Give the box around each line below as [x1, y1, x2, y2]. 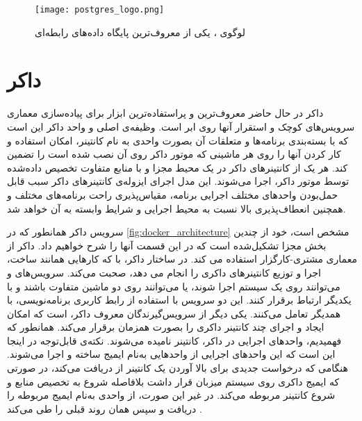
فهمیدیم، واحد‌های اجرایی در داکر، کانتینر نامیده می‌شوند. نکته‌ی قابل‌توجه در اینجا [7, 333, 342, 347]
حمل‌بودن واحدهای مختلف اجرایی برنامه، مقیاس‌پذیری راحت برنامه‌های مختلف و [7, 187, 338, 201]
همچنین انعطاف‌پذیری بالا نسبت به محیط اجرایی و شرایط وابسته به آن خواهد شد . [7, 201, 346, 215]
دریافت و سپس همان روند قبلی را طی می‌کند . [7, 401, 202, 415]
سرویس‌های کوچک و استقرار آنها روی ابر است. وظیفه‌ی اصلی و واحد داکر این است [7, 119, 355, 133]
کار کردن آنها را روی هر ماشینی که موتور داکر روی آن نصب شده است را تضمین [7, 147, 341, 161]
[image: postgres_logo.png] [35, 5, 165, 15]
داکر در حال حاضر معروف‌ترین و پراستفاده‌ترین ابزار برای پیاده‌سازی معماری [7, 106, 324, 120]
